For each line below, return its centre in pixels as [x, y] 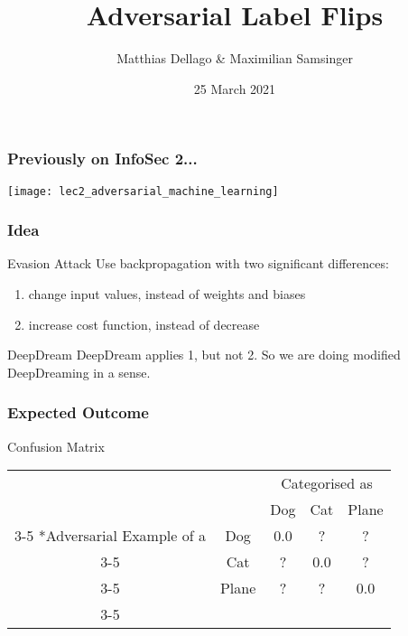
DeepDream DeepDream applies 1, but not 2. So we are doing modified [204, 355]
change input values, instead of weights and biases [167, 294]
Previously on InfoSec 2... [102, 159]
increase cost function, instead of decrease [144, 324]
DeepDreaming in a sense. [79, 372]
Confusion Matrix [56, 446]
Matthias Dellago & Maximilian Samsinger [235, 58]
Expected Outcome [78, 412]
